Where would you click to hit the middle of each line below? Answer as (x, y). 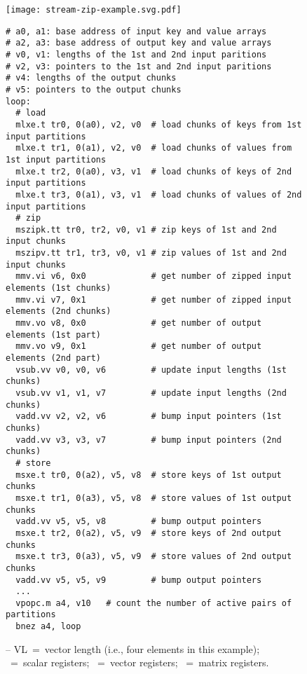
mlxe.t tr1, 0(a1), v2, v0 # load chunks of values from (154, 148)
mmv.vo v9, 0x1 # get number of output (139, 346)
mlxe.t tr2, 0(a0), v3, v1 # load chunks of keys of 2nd (154, 171)
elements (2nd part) (54, 358)
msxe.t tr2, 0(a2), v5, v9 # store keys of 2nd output (149, 533)
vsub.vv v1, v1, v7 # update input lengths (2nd (151, 393)
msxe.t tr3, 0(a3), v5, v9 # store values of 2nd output (154, 557)
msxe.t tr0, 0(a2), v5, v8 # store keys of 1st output (149, 475)
